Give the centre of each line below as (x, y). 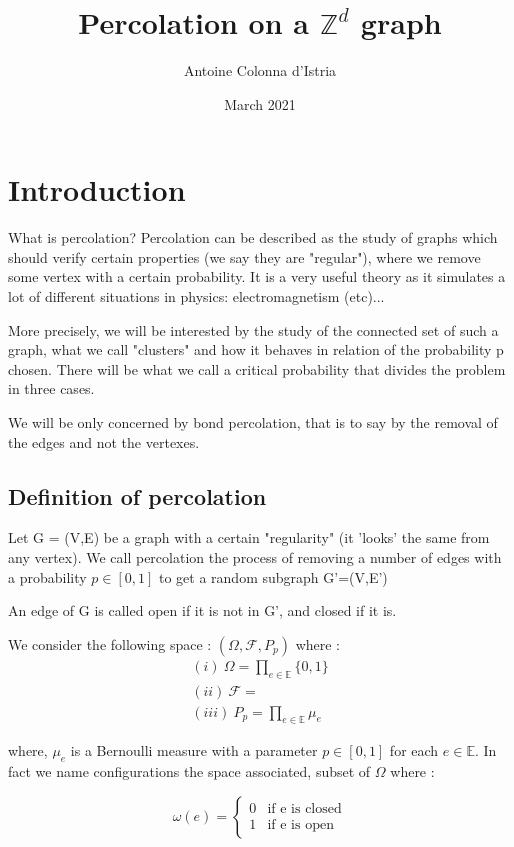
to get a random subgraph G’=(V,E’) (273, 576)
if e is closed (304, 808)
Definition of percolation (137, 495)
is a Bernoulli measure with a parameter (194, 750)
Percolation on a (193, 22)
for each (414, 750)
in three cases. (51, 388)
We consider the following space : (110, 643)
